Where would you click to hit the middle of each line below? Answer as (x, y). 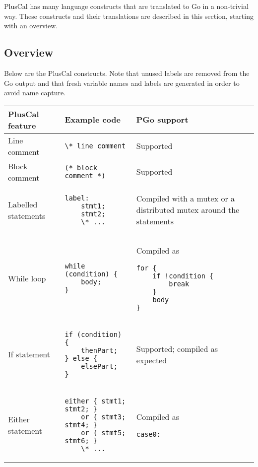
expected (152, 360)
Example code (93, 120)
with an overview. (31, 26)
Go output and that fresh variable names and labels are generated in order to (122, 83)
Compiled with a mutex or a (186, 199)
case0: (148, 434)
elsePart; (99, 366)
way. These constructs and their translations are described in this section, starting (129, 16)
